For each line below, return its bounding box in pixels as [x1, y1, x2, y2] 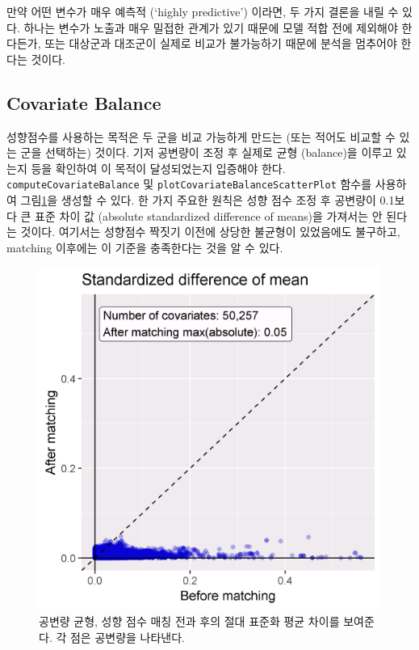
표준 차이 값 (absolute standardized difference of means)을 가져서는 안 [35, 207, 383, 224]
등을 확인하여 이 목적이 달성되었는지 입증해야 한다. [31, 159, 286, 176]
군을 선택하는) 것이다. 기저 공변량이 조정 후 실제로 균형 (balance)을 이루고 [20, 144, 393, 161]
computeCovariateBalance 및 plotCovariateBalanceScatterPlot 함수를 [6, 175, 372, 192]
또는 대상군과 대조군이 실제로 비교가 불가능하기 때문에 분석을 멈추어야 [44, 35, 397, 52]
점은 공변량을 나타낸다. [69, 628, 185, 645]
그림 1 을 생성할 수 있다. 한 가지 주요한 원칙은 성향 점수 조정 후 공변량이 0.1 [20, 192, 395, 209]
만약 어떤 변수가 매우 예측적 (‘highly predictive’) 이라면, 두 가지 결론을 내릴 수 [6, 3, 399, 19]
